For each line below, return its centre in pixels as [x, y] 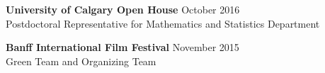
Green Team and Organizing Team [81, 61]
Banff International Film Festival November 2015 [122, 47]
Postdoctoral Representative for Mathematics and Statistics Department [163, 23]
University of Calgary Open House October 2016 [123, 10]
